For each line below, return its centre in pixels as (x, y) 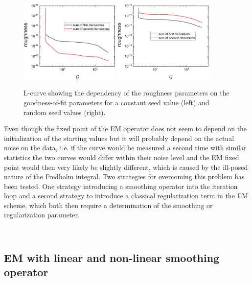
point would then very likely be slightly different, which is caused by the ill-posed (126, 167)
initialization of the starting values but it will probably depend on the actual (119, 138)
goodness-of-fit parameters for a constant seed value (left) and (116, 102)
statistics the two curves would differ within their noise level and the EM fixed (122, 157)
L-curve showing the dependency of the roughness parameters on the (126, 93)
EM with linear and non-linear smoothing (112, 258)
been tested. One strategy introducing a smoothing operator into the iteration (121, 186)
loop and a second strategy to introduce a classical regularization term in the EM (126, 196)
